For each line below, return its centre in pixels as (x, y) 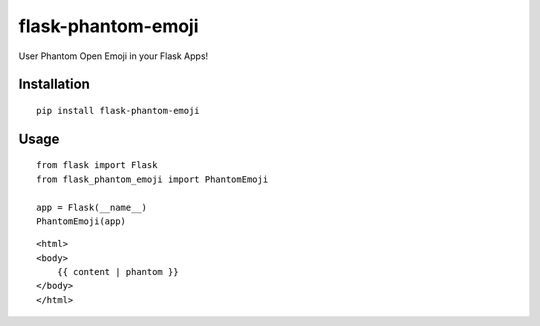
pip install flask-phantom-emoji (118, 110)
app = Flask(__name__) (92, 207)
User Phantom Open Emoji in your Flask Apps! (113, 56)
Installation (54, 84)
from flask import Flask (97, 165)
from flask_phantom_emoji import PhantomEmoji (152, 179)
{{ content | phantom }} (117, 272)
